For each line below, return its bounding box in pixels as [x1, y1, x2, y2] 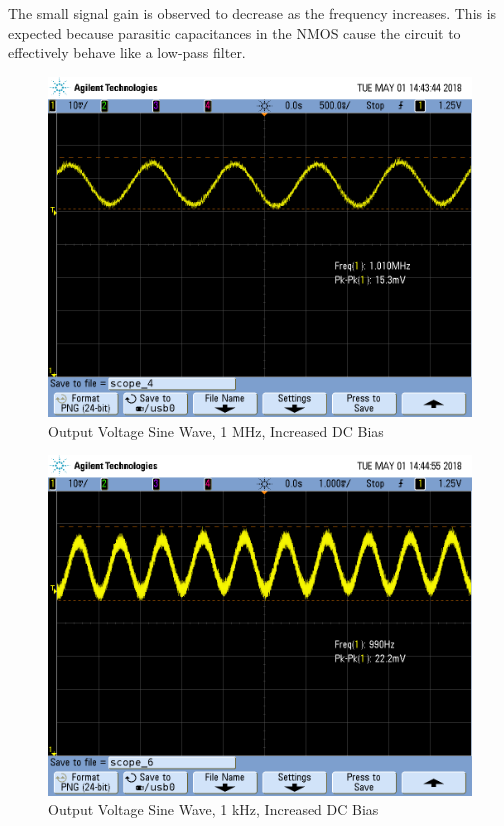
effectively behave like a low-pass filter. [8, 42, 246, 63]
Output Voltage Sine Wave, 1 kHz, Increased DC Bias [48, 799, 379, 820]
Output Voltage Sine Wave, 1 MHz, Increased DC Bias [48, 420, 384, 441]
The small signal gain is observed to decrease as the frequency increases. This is [8, 3, 497, 23]
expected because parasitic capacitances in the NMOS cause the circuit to [8, 22, 461, 43]
